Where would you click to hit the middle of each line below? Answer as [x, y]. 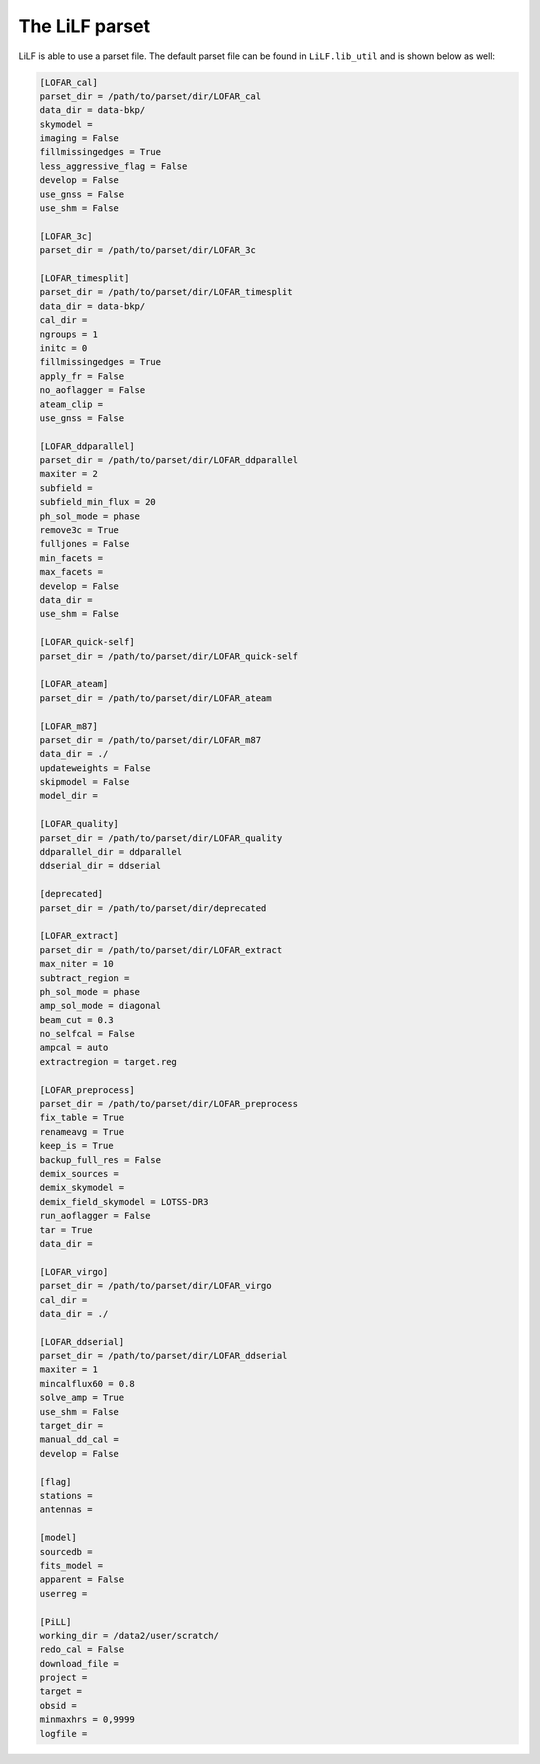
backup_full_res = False [100, 1159]
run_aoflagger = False [95, 1216]
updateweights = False [95, 768]
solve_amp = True [82, 1398]
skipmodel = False [84, 782]
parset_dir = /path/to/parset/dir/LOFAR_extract [161, 949]
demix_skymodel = [82, 1188]
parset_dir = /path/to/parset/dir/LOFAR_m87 [150, 739]
